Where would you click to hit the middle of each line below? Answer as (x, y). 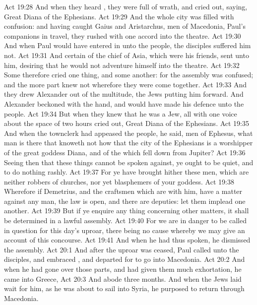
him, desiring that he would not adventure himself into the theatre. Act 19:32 (122, 65)
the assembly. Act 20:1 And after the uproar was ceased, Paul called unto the (122, 249)
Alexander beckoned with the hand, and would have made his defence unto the (124, 103)
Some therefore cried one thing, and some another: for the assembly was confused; (129, 75)
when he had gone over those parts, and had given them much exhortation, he (123, 269)
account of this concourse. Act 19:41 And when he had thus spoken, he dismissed (127, 240)
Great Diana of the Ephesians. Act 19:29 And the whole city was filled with (119, 16)
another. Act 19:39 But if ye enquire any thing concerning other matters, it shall (127, 211)
